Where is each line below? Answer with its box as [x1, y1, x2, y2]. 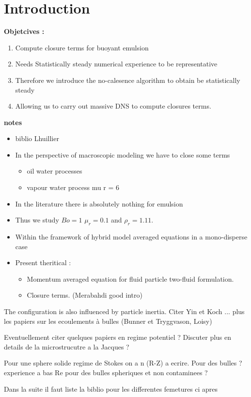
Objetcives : [4, 26, 45, 36]
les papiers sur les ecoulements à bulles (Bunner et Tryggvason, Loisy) [4, 316, 212, 326]
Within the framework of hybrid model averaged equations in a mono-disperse [15, 232, 248, 242]
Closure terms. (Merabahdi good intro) [27, 290, 142, 300]
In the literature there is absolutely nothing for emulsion [15, 198, 183, 208]
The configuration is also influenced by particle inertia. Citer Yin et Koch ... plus [4, 306, 245, 317]
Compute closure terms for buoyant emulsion [15, 42, 149, 52]
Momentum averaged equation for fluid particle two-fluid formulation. [27, 273, 234, 284]
